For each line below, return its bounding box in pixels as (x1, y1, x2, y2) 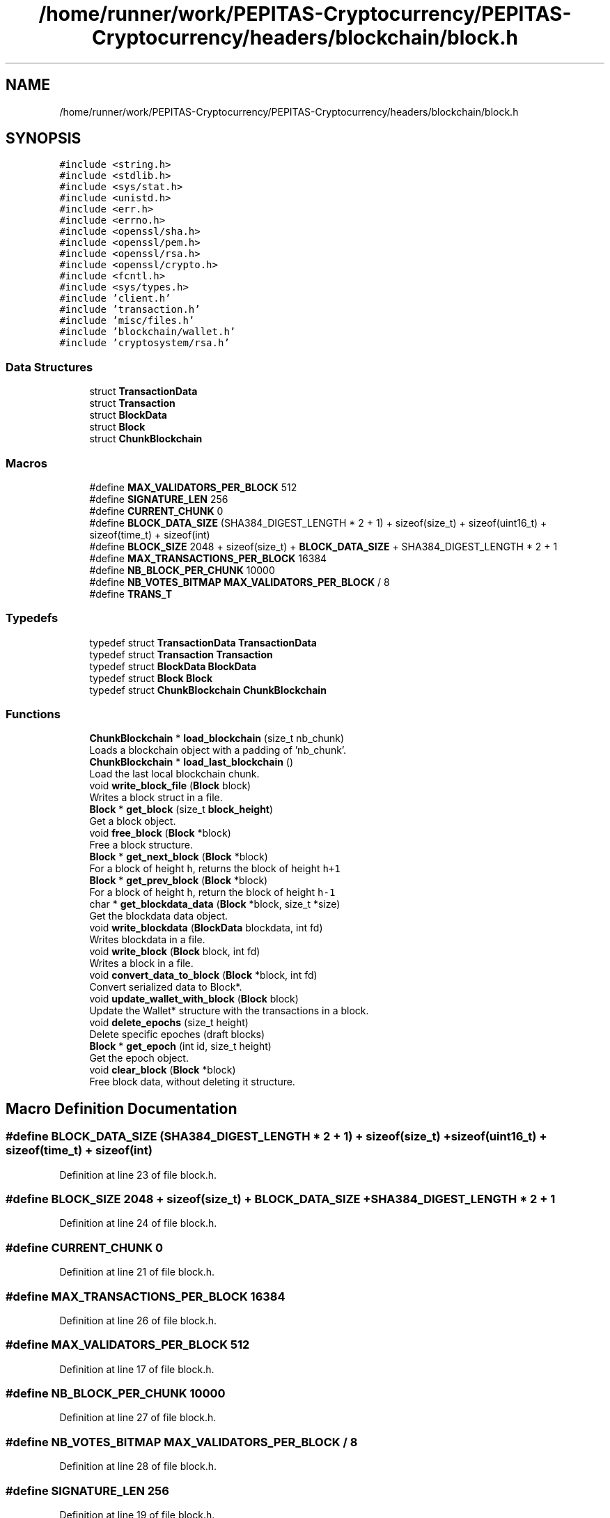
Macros (6, 456, 47, 470)
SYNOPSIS (6, 130, 81, 148)
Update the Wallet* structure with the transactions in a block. (89, 1005, 369, 1017)
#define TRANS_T (89, 587, 172, 600)
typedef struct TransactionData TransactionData (89, 636, 317, 649)
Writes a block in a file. (89, 957, 194, 970)
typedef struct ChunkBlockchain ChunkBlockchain (89, 683, 327, 696)
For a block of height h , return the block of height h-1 (89, 886, 336, 899)
